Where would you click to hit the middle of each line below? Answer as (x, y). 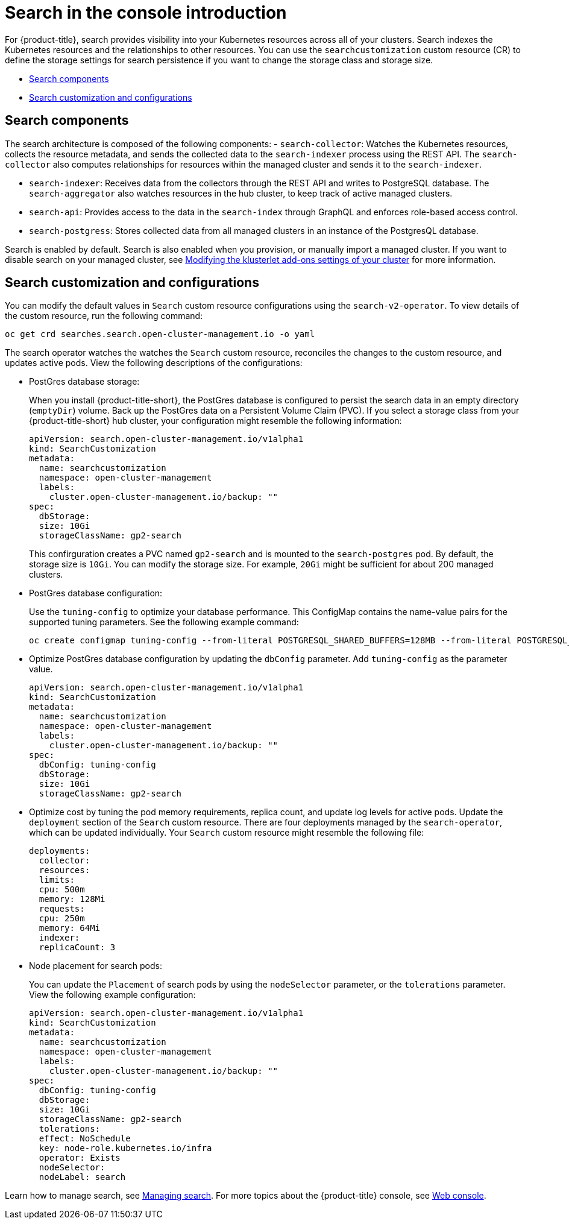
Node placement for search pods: (96, 966)
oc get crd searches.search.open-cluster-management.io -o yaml (160, 334)
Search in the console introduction (146, 13)
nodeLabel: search (82, 1177)
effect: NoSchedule (85, 1139)
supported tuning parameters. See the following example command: (164, 622)
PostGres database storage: (84, 382)
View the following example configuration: (112, 995)
